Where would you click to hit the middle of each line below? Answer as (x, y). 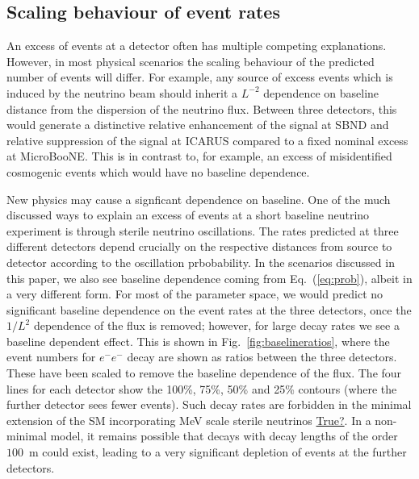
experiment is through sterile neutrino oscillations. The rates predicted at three (203, 230)
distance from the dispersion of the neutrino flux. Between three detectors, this (202, 108)
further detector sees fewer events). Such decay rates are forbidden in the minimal (209, 404)
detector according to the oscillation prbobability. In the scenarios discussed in (201, 262)
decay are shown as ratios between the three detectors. (262, 357)
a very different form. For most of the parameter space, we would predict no (195, 294)
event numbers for (51, 357)
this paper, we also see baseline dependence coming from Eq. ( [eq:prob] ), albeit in (209, 278)
